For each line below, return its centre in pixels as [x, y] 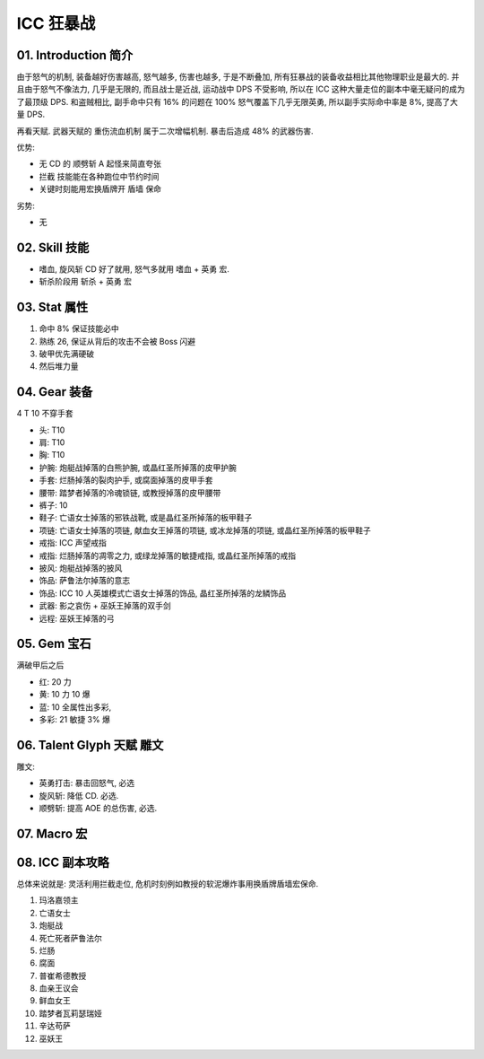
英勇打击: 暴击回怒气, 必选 [86, 783]
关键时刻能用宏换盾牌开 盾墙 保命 [100, 189]
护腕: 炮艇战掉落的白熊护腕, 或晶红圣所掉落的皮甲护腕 [138, 468]
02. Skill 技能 [53, 247]
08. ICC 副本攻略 [63, 862]
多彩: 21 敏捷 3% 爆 [75, 719]
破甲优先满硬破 [66, 354]
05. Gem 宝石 [54, 644]
